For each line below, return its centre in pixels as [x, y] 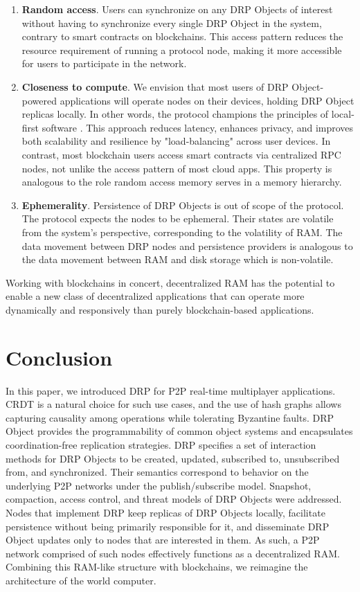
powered [39, 100]
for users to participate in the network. [104, 63]
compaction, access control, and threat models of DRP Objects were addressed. [174, 499]
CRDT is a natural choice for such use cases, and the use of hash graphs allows [173, 404]
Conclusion [59, 357]
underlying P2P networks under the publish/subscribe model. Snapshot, [159, 485]
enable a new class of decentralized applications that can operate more [155, 296]
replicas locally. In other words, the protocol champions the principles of [175, 114]
